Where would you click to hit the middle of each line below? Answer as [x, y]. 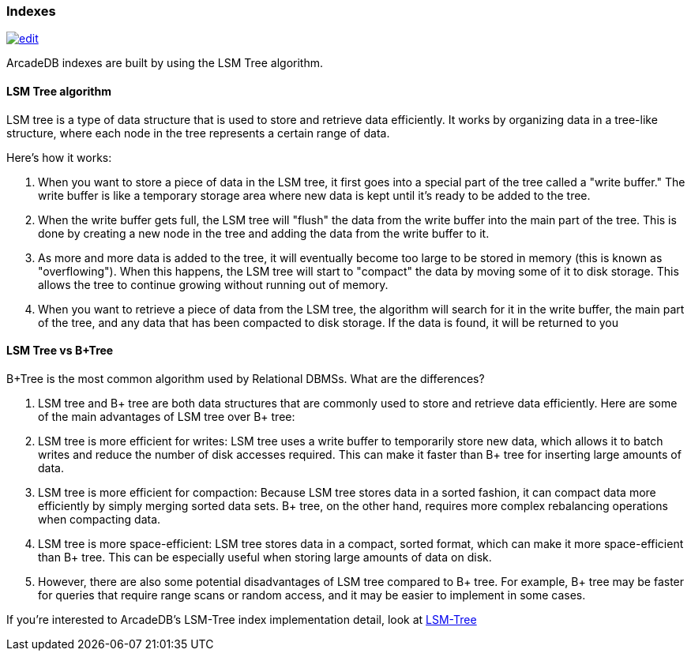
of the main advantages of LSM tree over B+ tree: [167, 416]
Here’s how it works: [59, 157]
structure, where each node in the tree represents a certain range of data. [198, 133]
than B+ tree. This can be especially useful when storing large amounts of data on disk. [265, 557]
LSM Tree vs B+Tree [60, 351]
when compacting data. [100, 519]
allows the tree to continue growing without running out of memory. [213, 284]
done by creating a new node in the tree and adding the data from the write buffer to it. [264, 233]
